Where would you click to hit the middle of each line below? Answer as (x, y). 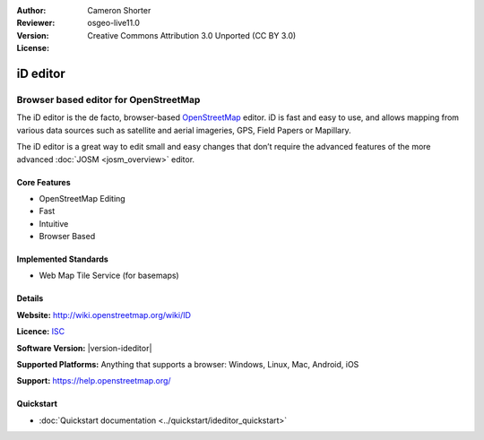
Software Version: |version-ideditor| (84, 348)
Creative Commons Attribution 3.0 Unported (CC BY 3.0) (192, 35)
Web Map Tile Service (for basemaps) (109, 276)
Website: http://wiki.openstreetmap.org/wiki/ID (104, 315)
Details (30, 298)
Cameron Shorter (119, 10)
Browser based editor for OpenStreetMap (108, 99)
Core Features (43, 182)
